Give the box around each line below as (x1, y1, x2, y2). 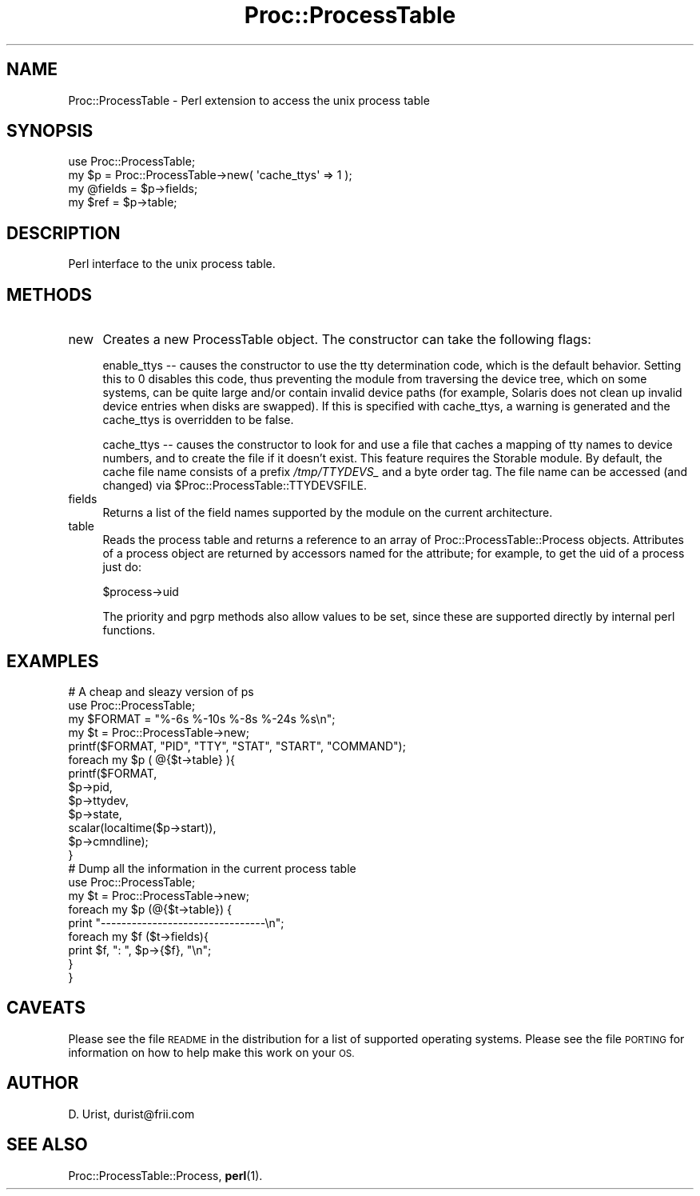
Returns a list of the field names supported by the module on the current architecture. (102, 506, 553, 520)
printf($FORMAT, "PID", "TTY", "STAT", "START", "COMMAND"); (68, 738, 406, 753)
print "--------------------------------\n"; (68, 915, 284, 930)
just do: (102, 560, 141, 574)
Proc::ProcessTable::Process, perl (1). (68, 1168, 263, 1182)
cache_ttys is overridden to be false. (102, 413, 294, 427)
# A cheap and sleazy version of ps (68, 684, 254, 698)
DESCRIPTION (6, 222, 121, 243)
